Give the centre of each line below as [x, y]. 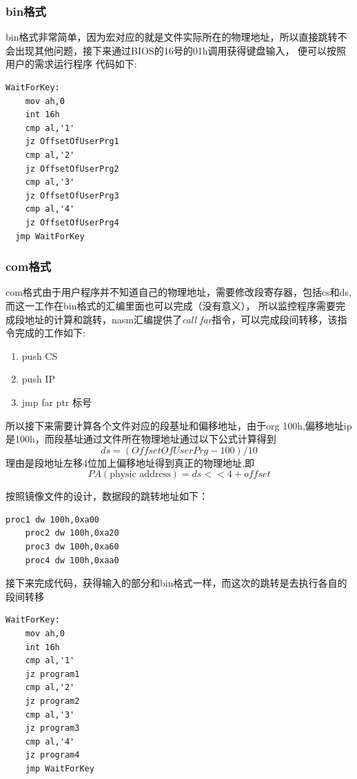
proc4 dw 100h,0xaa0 [72, 560]
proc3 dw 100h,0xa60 [72, 547]
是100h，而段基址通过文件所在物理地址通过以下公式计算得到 [141, 439]
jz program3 [52, 728]
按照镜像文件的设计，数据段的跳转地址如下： [107, 496]
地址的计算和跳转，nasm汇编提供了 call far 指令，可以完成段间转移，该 [181, 319]
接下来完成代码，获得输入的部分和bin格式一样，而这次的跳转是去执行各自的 [176, 583]
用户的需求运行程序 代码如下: [71, 64]
